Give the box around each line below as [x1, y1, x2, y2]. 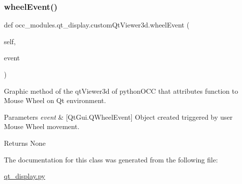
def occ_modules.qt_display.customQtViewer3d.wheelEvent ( [4, 20, 189, 30]
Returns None [4, 137, 46, 148]
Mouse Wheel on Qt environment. [4, 95, 106, 105]
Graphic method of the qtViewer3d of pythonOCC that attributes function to [4, 85, 238, 96]
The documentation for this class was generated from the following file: [4, 154, 218, 164]
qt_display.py [4, 171, 45, 181]
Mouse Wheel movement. [4, 121, 80, 131]
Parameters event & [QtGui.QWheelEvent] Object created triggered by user [4, 111, 233, 122]
